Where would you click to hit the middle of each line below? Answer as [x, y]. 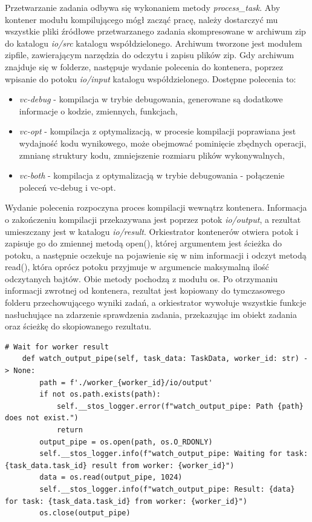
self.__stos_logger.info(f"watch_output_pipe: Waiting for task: [174, 454]
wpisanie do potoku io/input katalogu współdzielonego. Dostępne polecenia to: [151, 78]
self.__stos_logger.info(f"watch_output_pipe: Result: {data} [167, 489]
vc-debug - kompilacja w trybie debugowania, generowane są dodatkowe [151, 99]
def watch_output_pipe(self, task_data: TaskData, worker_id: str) [161, 359]
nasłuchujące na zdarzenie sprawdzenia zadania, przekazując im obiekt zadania [151, 314]
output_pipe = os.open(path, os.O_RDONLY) [126, 442]
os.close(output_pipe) [85, 513]
